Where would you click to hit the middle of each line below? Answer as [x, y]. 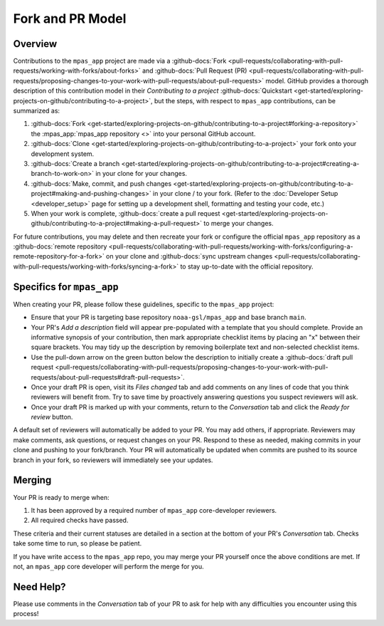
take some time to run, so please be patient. [78, 543]
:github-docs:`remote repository [60, 246]
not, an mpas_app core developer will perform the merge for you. [108, 566]
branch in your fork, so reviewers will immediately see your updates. [113, 460]
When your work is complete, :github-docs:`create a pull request [126, 213]
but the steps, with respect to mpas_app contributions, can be [245, 100]
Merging [32, 480]
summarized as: [37, 111]
